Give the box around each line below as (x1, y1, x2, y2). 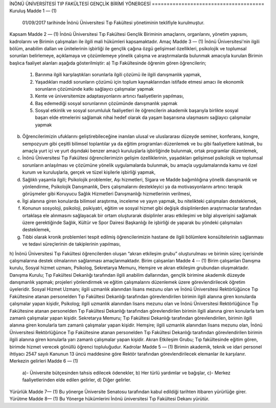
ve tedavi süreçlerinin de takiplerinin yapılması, (22, 241, 121, 247)
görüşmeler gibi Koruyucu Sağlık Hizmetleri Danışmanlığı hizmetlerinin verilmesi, (22, 191, 192, 197)
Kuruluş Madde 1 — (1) (9, 8, 57, 14)
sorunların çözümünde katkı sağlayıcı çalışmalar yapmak (35, 86, 154, 92)
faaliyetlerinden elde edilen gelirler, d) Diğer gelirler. (22, 377, 131, 383)
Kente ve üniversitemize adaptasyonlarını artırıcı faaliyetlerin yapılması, (35, 93, 184, 99)
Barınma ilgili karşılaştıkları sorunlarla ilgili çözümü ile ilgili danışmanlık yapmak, (35, 72, 201, 78)
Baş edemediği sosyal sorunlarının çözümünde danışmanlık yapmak (35, 100, 178, 106)
